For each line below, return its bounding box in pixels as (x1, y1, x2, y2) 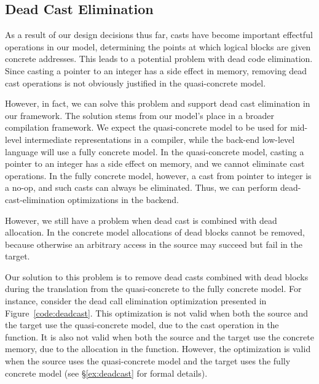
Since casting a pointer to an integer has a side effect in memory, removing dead (5, 64, 307, 77)
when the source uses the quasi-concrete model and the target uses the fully (5, 355, 291, 367)
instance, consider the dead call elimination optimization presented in (5, 294, 267, 307)
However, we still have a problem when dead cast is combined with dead (5, 213, 277, 226)
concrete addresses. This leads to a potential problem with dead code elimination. (5, 52, 313, 65)
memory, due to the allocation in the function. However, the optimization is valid (5, 342, 311, 355)
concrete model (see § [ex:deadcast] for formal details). (5, 366, 208, 379)
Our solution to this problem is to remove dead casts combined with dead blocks (5, 270, 309, 283)
